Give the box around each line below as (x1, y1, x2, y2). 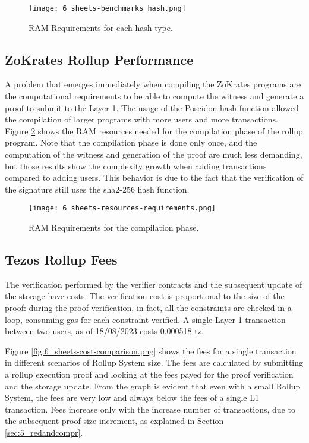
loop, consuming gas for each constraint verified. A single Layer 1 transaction (5, 313, 286, 325)
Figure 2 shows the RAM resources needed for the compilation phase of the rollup (5, 124, 303, 137)
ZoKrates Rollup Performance (5, 50, 194, 68)
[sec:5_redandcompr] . (5, 426, 83, 438)
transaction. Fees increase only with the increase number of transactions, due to (5, 403, 295, 415)
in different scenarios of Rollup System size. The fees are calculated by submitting (5, 356, 304, 369)
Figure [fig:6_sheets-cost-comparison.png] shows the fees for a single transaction (5, 344, 297, 357)
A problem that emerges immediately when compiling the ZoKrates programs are (5, 78, 301, 90)
